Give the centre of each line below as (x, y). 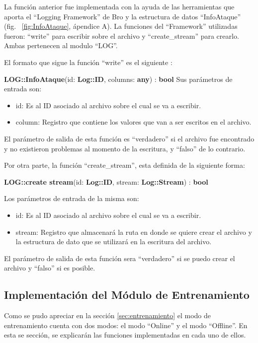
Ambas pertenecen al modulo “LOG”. (61, 45)
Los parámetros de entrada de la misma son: (72, 198)
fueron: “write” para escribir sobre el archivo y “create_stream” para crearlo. (122, 35)
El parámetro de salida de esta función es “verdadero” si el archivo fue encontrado (129, 138)
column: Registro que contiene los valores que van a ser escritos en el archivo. (133, 122)
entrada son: (23, 89)
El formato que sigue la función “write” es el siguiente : (88, 62)
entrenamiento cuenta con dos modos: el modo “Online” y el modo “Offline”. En (126, 325)
